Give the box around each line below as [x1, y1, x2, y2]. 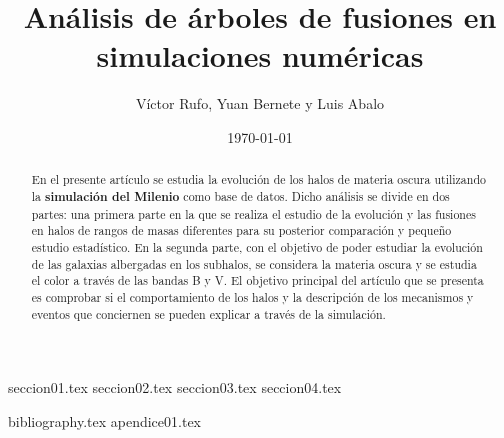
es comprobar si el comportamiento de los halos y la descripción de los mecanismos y [31, 288, 474, 305]
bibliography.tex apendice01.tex [8, 410, 201, 431]
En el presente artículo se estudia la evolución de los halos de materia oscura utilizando [31, 171, 486, 188]
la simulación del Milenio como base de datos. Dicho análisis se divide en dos [31, 187, 450, 205]
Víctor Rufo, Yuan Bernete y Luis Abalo [135, 93, 385, 114]
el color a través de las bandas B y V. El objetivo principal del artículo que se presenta [31, 272, 484, 289]
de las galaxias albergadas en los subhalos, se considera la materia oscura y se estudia [31, 255, 477, 272]
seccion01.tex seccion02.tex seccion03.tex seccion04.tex [8, 377, 342, 398]
